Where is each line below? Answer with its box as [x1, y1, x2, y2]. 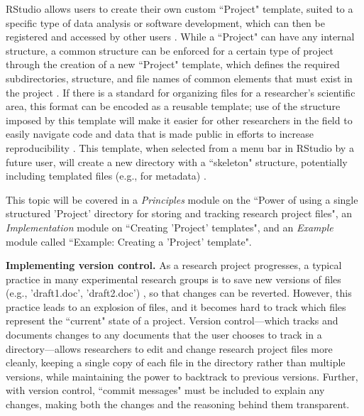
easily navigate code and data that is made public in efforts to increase [6, 126, 314, 141]
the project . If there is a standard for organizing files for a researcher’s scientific [6, 84, 355, 99]
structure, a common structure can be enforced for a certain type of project [6, 43, 334, 58]
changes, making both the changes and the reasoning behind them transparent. [6, 397, 350, 412]
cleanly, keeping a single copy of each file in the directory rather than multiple [6, 355, 346, 370]
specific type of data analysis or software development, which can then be [6, 15, 325, 30]
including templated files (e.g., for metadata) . [6, 168, 206, 183]
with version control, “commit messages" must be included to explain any [6, 383, 325, 398]
